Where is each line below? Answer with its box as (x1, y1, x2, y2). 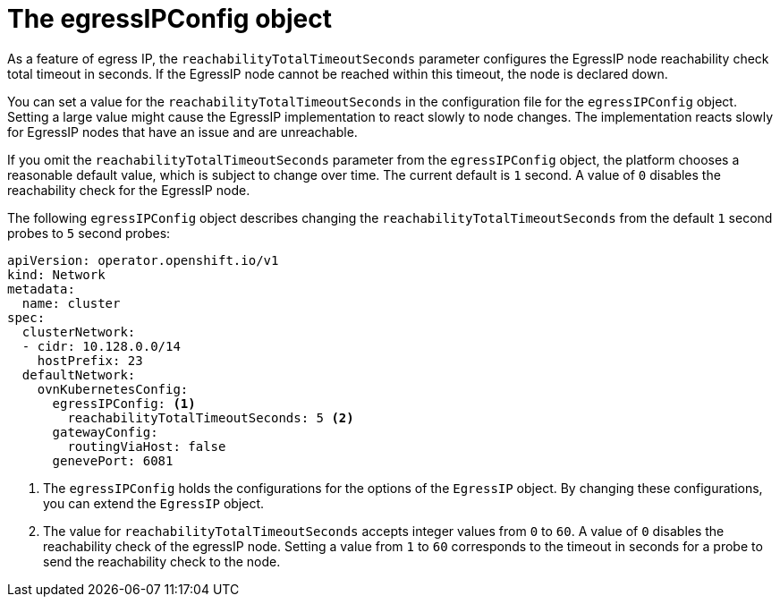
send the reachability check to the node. (43, 553, 281, 569)
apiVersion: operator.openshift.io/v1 (7, 252, 279, 268)
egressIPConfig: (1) (52, 396, 196, 411)
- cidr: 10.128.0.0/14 (21, 338, 181, 353)
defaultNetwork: (21, 367, 136, 382)
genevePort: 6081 (52, 453, 174, 468)
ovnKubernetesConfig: (37, 381, 189, 396)
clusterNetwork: (21, 324, 136, 339)
